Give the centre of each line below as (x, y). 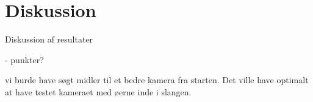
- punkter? (24, 59)
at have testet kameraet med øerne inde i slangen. (98, 91)
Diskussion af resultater (49, 39)
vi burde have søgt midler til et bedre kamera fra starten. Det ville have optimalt (157, 80)
